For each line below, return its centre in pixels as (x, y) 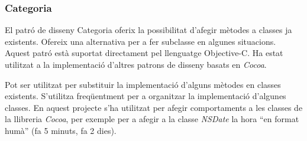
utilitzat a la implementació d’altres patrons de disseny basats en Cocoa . (136, 64)
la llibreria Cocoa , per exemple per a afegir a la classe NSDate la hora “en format (152, 119)
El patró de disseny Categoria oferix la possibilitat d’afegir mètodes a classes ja (148, 30)
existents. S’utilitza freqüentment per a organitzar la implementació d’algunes (146, 96)
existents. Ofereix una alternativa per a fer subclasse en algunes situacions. (140, 41)
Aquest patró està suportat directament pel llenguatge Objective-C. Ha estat (144, 53)
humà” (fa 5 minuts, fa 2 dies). (61, 130)
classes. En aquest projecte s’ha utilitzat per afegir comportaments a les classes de (154, 107)
